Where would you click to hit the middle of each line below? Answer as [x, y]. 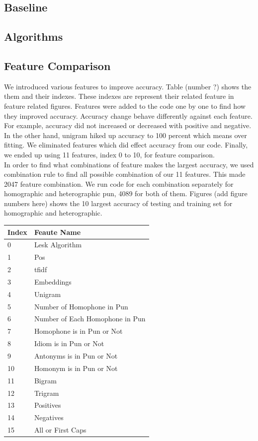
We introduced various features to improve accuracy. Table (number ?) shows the [128, 86]
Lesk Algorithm [58, 245]
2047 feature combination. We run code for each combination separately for [119, 184]
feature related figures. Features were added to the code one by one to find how [125, 106]
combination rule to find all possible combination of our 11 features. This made [125, 174]
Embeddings [53, 281]
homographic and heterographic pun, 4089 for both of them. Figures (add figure [126, 193]
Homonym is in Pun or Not [76, 368]
